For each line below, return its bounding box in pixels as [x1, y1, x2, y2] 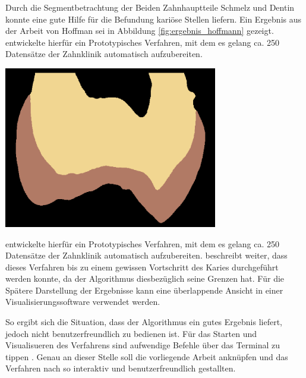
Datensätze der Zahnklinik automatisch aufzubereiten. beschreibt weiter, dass [5, 249, 288, 262]
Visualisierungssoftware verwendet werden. [5, 295, 160, 308]
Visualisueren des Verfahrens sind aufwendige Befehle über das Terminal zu [5, 339, 280, 351]
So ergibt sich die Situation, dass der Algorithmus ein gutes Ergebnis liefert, [5, 316, 282, 328]
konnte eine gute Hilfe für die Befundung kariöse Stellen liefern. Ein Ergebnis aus [5, 12, 302, 25]
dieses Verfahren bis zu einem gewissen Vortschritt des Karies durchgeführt [5, 260, 279, 273]
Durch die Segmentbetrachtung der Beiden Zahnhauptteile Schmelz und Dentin [5, 1, 295, 13]
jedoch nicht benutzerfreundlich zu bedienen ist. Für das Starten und [5, 327, 257, 339]
